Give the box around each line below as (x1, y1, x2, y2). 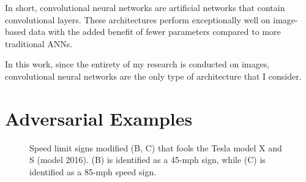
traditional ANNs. (5, 37, 73, 50)
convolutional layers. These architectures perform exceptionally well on (5, 13, 271, 26)
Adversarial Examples (5, 105, 193, 131)
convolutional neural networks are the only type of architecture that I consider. (5, 69, 302, 82)
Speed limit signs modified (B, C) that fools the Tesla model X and (29, 141, 282, 154)
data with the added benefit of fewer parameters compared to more (28, 25, 281, 38)
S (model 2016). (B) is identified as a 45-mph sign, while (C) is (29, 153, 266, 166)
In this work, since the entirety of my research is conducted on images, (5, 58, 270, 70)
